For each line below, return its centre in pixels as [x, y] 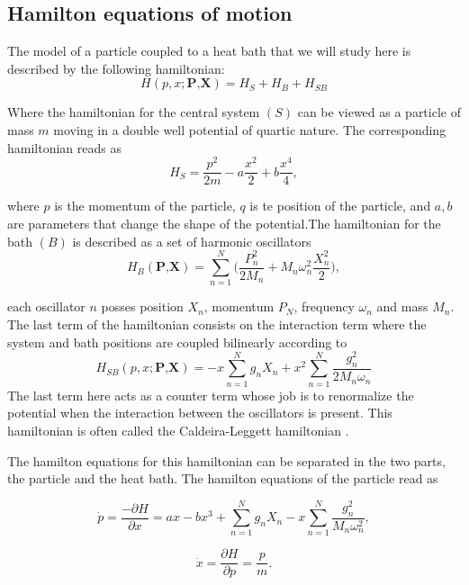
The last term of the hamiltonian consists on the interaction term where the [217, 324]
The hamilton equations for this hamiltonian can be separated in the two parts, [226, 460]
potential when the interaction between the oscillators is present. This [200, 413]
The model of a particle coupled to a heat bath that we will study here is [209, 51]
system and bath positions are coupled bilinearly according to [177, 342]
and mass [402, 306]
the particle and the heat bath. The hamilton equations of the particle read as [223, 478]
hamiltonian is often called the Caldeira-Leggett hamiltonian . [178, 430]
